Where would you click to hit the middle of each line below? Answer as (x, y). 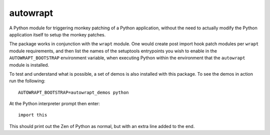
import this (33, 115)
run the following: (27, 81)
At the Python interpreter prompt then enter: (54, 104)
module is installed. (29, 65)
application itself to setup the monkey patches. (57, 34)
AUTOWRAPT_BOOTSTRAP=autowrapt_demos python (74, 92)
